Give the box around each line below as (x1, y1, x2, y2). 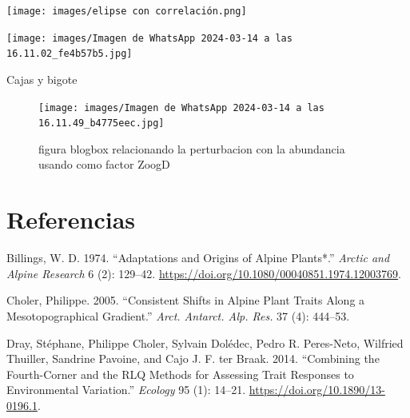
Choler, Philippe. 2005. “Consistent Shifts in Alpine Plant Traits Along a (6, 292, 365, 309)
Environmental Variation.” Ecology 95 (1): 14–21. (6, 381, 246, 398)
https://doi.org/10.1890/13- (249, 381, 385, 398)
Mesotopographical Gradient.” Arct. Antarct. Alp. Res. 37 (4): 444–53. (6, 307, 350, 324)
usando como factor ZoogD (38, 156, 170, 173)
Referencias (6, 203, 136, 236)
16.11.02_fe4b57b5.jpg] (6, 48, 133, 60)
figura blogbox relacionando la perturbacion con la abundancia (38, 140, 345, 157)
